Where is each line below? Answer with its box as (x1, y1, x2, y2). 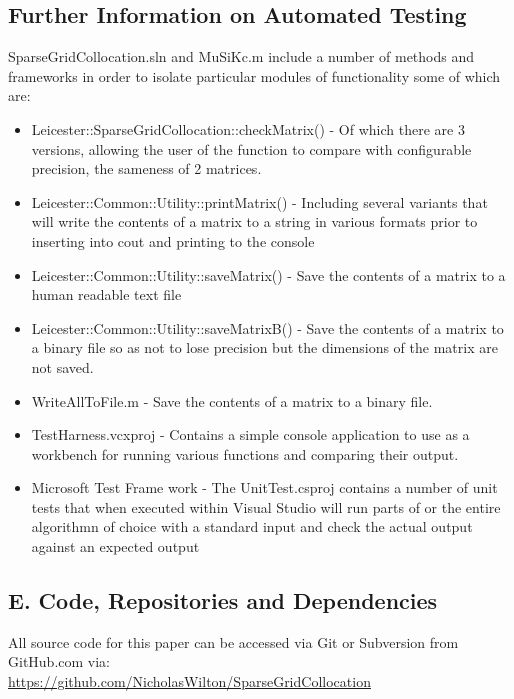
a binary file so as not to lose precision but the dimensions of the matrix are (31, 337, 498, 358)
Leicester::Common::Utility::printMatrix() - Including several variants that (31, 191, 488, 212)
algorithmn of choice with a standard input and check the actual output (31, 516, 473, 537)
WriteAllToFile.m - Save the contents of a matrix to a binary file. (31, 390, 433, 411)
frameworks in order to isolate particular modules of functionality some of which (8, 65, 501, 86)
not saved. (31, 356, 94, 377)
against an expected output (31, 536, 200, 557)
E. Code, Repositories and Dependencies (8, 585, 438, 616)
